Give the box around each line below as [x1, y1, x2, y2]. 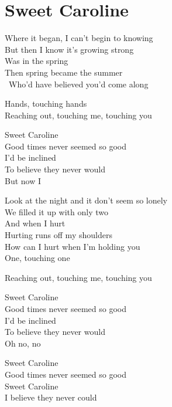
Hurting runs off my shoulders [5, 229, 112, 241]
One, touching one [5, 252, 70, 264]
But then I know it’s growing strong [5, 43, 134, 55]
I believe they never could [5, 391, 97, 403]
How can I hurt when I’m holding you [5, 240, 140, 252]
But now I [5, 174, 42, 186]
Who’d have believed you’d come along [8, 77, 149, 90]
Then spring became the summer [5, 66, 123, 78]
